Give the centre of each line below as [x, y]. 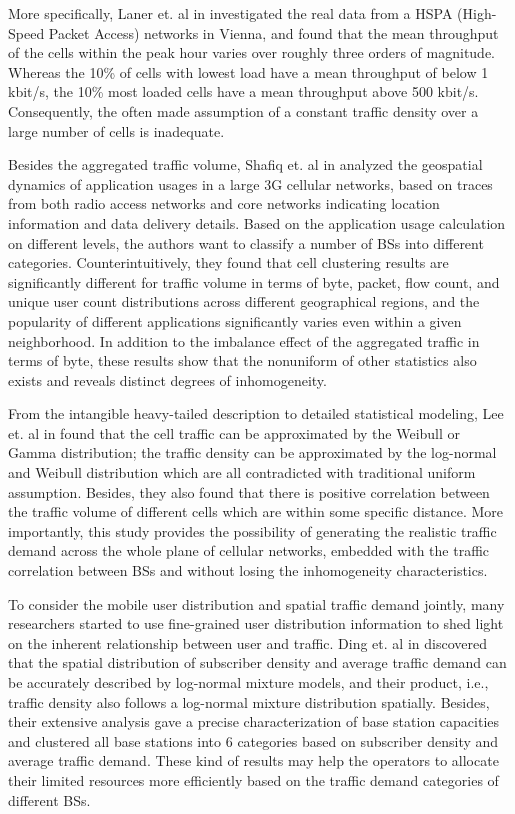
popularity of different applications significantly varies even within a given [235, 320]
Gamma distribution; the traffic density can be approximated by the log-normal [252, 452]
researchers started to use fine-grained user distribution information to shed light [256, 623]
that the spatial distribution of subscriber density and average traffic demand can [257, 662]
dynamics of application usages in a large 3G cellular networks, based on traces [250, 183]
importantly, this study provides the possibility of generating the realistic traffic [252, 530]
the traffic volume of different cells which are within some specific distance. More [256, 511]
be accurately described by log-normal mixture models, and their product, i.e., [248, 682]
